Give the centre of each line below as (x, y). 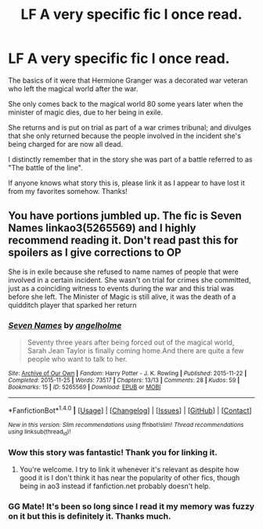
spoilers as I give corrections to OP (95, 253)
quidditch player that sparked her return (72, 305)
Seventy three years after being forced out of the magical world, (131, 342)
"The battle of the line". (46, 167)
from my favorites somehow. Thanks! (68, 191)
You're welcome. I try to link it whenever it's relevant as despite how (129, 469)
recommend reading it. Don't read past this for (123, 241)
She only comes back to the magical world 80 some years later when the (126, 104)
